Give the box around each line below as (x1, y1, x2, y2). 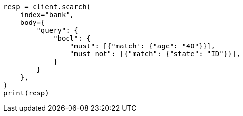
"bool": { (53, 34, 91, 42)
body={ (20, 19, 45, 26)
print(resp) (3, 89, 49, 97)
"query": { (36, 26, 78, 34)
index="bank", (20, 11, 74, 19)
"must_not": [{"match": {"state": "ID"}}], (69, 50, 241, 58)
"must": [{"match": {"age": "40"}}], (69, 42, 215, 50)
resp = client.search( (3, 3, 91, 11)
